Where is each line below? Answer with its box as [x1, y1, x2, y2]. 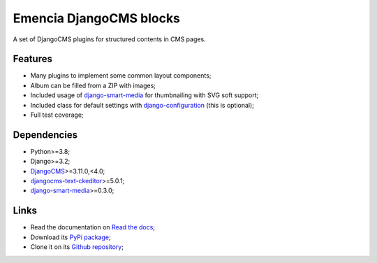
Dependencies [13, 129, 78, 141]
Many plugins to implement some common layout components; [30, 71, 212, 80]
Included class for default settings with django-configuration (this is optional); [30, 101, 255, 109]
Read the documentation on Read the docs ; [30, 223, 156, 232]
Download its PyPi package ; [30, 233, 111, 241]
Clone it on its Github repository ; [30, 243, 124, 251]
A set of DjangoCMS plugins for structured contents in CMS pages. [13, 35, 206, 43]
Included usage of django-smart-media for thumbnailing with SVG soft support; [30, 91, 259, 99]
